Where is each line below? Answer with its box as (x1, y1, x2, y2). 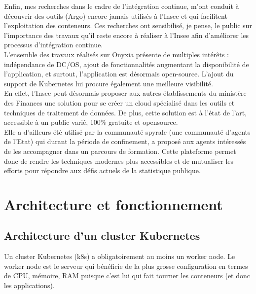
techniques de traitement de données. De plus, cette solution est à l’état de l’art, (4, 107, 247, 117)
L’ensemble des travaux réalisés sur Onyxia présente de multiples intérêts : (4, 49, 229, 59)
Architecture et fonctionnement (4, 194, 223, 214)
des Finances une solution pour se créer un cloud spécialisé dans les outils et (4, 97, 235, 108)
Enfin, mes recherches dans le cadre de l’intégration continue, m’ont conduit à (4, 1, 239, 11)
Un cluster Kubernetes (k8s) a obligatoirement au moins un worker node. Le (4, 251, 235, 261)
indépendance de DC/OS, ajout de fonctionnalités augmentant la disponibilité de (4, 59, 249, 69)
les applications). (4, 280, 55, 291)
